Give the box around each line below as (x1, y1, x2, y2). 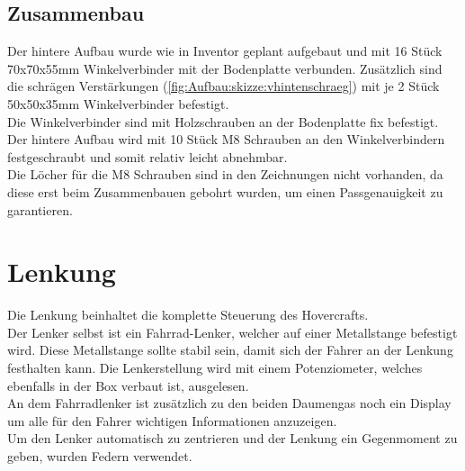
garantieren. (7, 200, 73, 219)
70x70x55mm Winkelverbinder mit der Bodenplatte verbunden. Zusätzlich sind (7, 59, 443, 77)
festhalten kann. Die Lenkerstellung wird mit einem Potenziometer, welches (7, 358, 423, 377)
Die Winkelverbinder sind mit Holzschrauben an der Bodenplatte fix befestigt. (7, 112, 439, 131)
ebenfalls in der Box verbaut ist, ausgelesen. (7, 376, 249, 394)
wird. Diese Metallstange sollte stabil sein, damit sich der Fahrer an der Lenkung (7, 340, 453, 359)
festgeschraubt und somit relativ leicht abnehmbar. (7, 147, 288, 166)
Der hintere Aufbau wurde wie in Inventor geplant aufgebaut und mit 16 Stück (7, 41, 443, 60)
